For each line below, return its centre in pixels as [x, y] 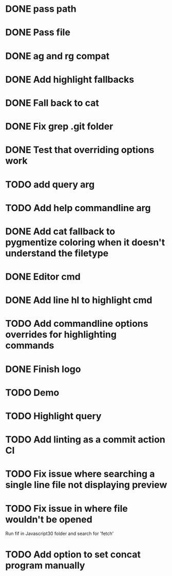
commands [30, 346]
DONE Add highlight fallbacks [70, 79]
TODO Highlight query [53, 416]
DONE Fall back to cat [52, 103]
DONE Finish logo [43, 369]
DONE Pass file [38, 33]
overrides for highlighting [61, 335]
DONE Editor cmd [43, 277]
